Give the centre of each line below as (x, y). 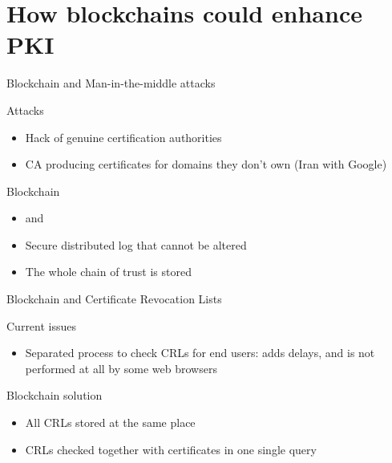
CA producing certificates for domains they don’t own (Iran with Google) (206, 164)
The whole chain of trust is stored (108, 272)
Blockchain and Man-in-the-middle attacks (111, 83)
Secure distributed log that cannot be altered (136, 244)
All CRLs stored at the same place (110, 422)
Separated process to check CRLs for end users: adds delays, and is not (200, 353)
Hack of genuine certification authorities (123, 137)
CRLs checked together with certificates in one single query (171, 449)
